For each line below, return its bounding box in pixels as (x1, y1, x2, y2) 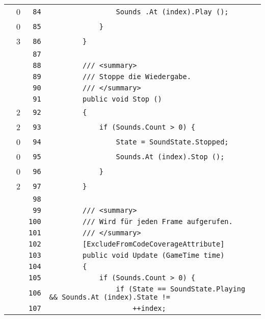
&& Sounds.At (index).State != (49, 293, 170, 301)
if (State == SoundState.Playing (116, 285, 246, 293)
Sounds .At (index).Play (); (116, 7, 229, 16)
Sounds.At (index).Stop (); (116, 152, 225, 161)
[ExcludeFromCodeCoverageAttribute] (83, 240, 225, 248)
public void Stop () (83, 95, 162, 103)
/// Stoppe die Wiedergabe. (83, 72, 191, 81)
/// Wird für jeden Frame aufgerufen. (83, 217, 233, 226)
